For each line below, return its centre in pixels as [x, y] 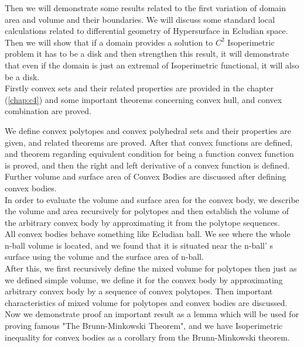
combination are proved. [48, 111]
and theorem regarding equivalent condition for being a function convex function [149, 154]
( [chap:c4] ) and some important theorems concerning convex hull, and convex [144, 99]
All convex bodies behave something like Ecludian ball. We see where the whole [148, 234]
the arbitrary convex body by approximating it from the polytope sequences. [142, 222]
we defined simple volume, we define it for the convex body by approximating [144, 279]
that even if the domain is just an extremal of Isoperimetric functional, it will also [152, 65]
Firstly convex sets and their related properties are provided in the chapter [139, 88]
